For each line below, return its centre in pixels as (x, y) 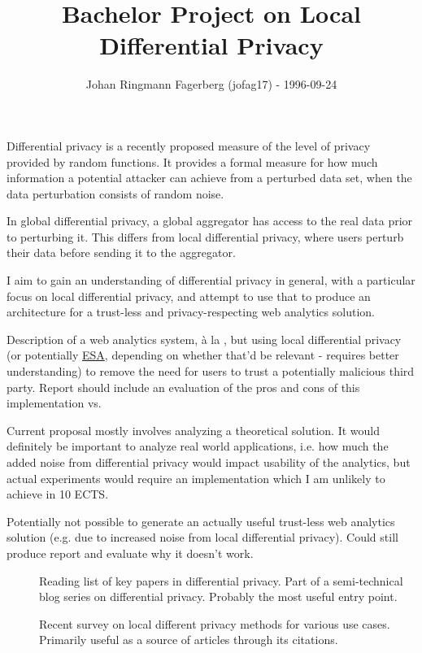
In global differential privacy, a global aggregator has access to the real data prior (210, 221)
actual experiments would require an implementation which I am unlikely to (196, 478)
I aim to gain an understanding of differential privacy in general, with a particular (211, 280)
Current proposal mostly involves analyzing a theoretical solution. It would (193, 430)
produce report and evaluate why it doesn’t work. (130, 553)
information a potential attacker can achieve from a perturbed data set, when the (209, 178)
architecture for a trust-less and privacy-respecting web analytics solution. (191, 312)
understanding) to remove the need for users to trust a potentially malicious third (211, 371)
